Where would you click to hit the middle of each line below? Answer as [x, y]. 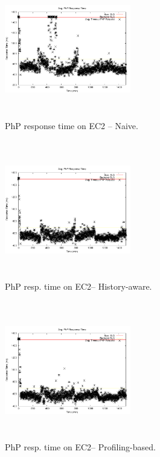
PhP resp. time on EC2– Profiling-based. [80, 447]
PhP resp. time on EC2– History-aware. [78, 286]
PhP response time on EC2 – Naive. [72, 126]
